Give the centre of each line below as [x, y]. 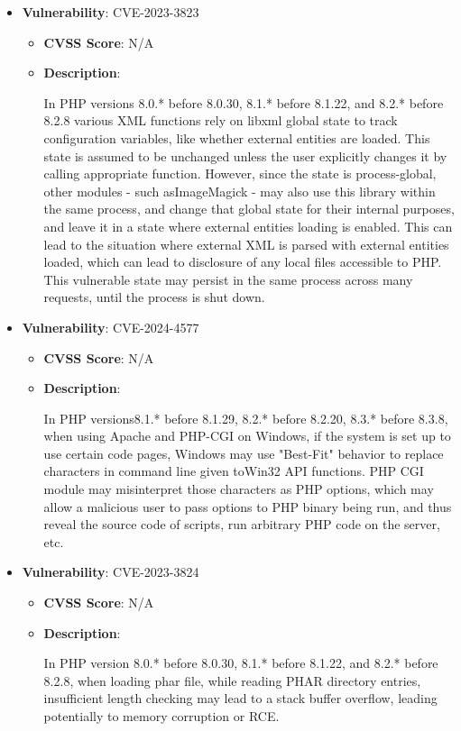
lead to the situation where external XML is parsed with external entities [246, 244]
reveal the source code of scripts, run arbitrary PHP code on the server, [242, 524]
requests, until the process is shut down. [154, 297]
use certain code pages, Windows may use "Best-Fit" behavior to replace [244, 453]
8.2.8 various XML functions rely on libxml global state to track [221, 120]
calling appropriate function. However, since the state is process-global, [240, 174]
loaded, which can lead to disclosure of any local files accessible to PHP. [243, 262]
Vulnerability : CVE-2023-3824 [111, 572]
